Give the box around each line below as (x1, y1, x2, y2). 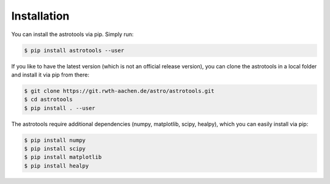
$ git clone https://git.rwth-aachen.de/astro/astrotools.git (24, 87, 215, 94)
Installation (11, 9, 70, 23)
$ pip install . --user (24, 105, 96, 111)
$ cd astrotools (24, 96, 73, 103)
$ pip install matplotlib (24, 153, 102, 161)
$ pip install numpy (24, 136, 86, 144)
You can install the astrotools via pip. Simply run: (11, 31, 134, 38)
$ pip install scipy (24, 145, 86, 152)
